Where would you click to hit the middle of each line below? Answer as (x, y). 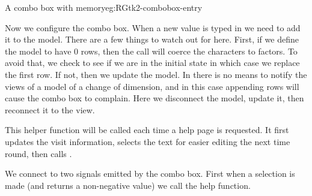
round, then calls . (38, 153)
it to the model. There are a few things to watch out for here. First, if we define (152, 39)
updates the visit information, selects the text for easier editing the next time (148, 141)
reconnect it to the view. (50, 109)
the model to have (38, 51)
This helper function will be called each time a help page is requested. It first (147, 130)
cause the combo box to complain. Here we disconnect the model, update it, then (154, 98)
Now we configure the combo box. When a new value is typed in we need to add (153, 27)
